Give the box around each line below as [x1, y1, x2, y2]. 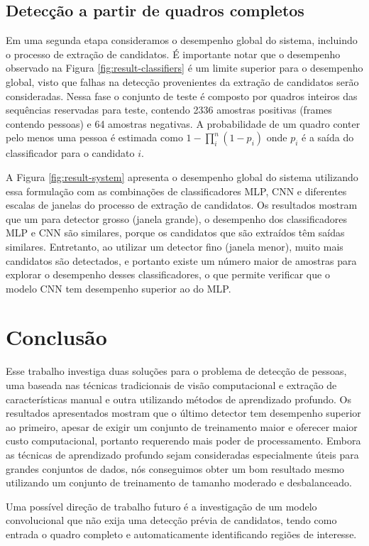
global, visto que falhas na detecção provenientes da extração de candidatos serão [6, 74, 359, 89]
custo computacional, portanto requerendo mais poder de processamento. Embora [6, 433, 361, 448]
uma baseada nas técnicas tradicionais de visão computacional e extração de [6, 378, 337, 393]
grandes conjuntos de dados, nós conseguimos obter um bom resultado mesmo [6, 461, 345, 476]
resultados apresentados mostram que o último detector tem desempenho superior [6, 405, 361, 420]
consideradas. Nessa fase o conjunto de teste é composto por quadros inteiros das [6, 88, 358, 103]
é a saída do [302, 130, 354, 145]
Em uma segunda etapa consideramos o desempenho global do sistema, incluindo [6, 33, 358, 48]
